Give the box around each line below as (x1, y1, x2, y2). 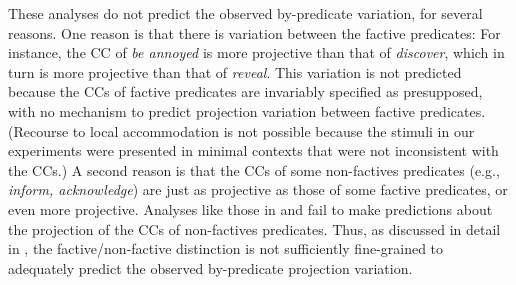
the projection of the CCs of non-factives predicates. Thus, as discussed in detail (8, 218, 501, 239)
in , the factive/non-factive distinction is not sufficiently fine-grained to (8, 238, 444, 259)
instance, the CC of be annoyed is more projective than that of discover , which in (8, 42, 505, 63)
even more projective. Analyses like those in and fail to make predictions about (8, 198, 493, 219)
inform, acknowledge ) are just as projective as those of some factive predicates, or (8, 179, 508, 200)
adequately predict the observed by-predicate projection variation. (8, 257, 413, 278)
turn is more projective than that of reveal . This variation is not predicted (8, 61, 462, 82)
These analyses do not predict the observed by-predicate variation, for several (8, 3, 483, 23)
